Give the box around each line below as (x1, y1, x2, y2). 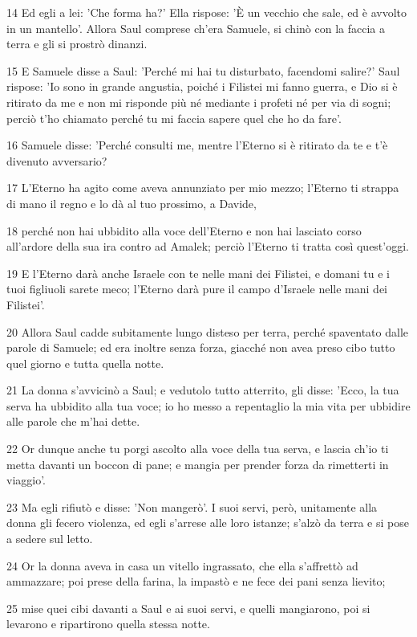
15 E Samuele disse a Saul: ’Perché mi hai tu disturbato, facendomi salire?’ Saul (6, 62, 400, 79)
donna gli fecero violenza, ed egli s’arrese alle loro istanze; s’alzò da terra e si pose (6, 514, 409, 531)
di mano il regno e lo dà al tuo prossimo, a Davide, (6, 194, 257, 211)
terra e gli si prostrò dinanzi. (6, 35, 148, 52)
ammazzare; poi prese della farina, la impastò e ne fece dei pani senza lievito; (6, 573, 386, 590)
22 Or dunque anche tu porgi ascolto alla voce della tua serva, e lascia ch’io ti (6, 440, 389, 457)
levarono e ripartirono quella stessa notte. (6, 615, 210, 632)
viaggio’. (6, 472, 47, 488)
